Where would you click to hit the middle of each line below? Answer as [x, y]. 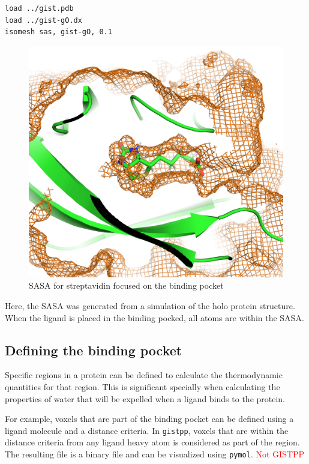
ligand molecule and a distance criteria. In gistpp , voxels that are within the [147, 430]
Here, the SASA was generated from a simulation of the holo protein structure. [150, 306]
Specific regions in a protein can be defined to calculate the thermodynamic [144, 375]
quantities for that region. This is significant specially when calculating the [142, 387]
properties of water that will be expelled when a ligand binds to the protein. [145, 398]
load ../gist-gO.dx [43, 20]
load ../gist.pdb [39, 8]
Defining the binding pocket [94, 350]
